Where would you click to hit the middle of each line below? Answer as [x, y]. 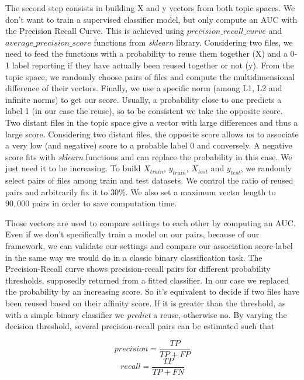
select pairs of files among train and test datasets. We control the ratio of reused [149, 180]
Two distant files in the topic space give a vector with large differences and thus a [152, 122]
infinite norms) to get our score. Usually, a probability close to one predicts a [144, 99]
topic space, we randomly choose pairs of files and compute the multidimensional [150, 76]
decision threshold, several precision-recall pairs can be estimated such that [140, 326]
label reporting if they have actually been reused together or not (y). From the [153, 65]
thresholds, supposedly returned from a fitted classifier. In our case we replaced [147, 280]
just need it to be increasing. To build [73, 168]
